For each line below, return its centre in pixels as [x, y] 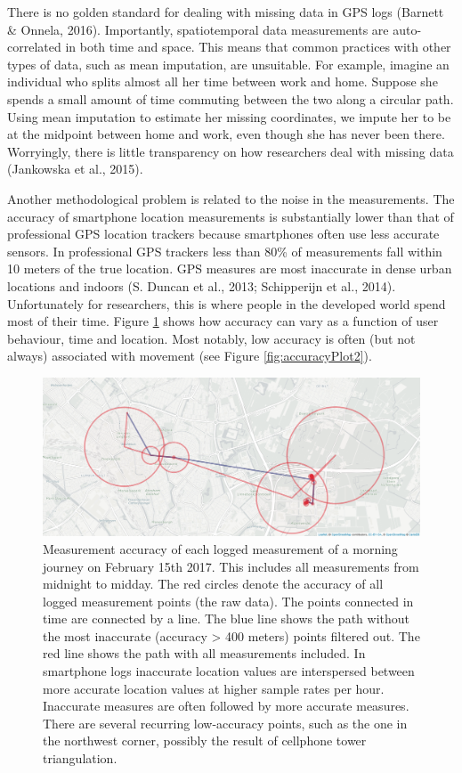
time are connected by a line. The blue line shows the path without [227, 618]
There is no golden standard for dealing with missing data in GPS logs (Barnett [226, 12]
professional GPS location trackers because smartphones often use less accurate [223, 234]
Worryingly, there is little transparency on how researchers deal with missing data [231, 151]
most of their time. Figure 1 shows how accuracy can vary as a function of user [223, 321]
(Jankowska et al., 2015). [75, 169]
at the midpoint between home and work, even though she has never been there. [226, 134]
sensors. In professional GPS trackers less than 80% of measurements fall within [225, 251]
